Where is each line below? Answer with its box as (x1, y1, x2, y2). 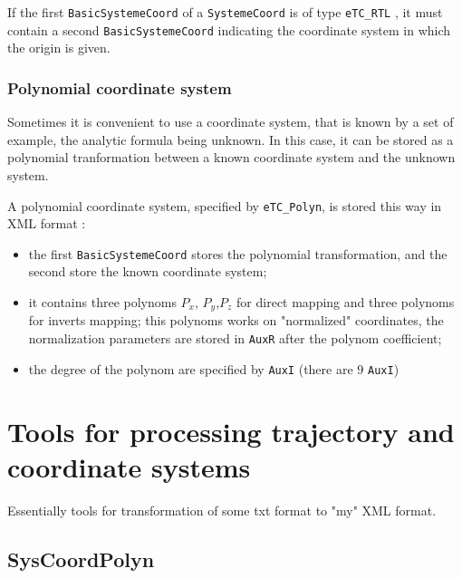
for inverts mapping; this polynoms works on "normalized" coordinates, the (28, 311, 444, 330)
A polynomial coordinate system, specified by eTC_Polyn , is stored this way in (7, 196, 442, 215)
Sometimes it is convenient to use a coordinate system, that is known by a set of (7, 112, 454, 131)
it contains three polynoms (28, 293, 177, 311)
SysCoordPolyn (7, 544, 155, 573)
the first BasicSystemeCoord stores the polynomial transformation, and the (28, 244, 448, 263)
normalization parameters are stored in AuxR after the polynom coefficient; (28, 329, 442, 348)
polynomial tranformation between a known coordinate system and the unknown (7, 148, 456, 167)
